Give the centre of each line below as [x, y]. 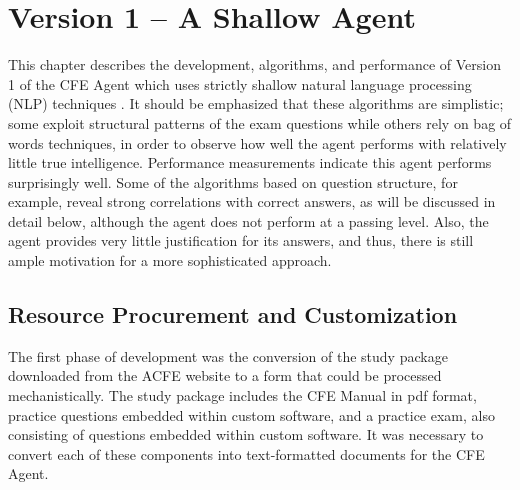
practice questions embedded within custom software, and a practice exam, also [251, 414]
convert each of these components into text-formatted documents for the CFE [246, 453]
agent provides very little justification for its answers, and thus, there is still [241, 240]
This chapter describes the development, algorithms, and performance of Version [254, 64]
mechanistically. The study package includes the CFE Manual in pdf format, [242, 395]
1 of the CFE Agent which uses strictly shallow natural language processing [240, 83]
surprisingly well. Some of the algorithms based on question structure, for [233, 181]
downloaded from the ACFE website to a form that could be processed [225, 375]
